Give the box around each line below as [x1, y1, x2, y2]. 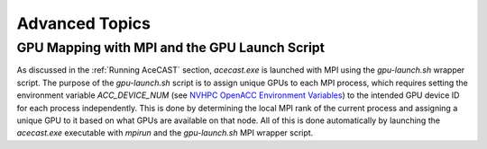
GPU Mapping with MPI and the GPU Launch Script [16, 39, 325, 56]
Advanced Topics [16, 13, 151, 33]
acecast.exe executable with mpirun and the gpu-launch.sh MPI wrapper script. [16, 127, 314, 138]
